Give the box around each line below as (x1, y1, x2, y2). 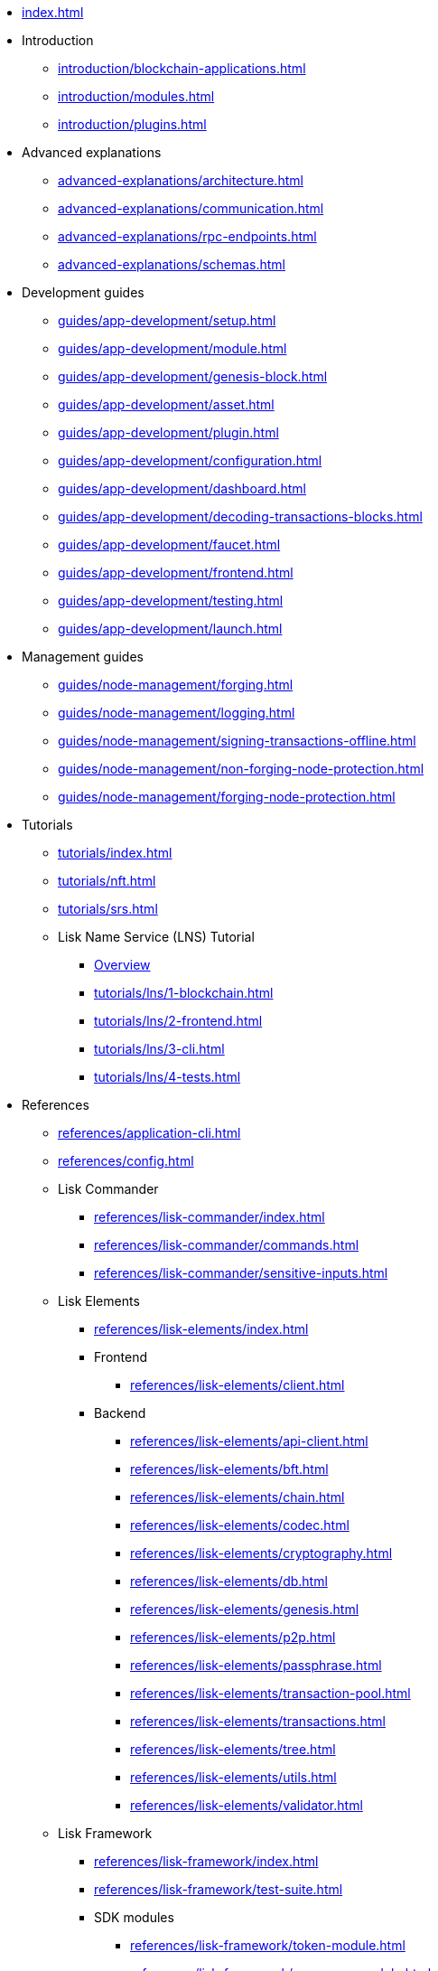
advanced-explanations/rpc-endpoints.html (58, 229, 317, 244)
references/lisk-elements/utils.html (130, 1769, 337, 1785)
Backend (94, 1405, 146, 1421)
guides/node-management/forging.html (58, 677, 294, 692)
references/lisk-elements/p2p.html (130, 1629, 336, 1645)
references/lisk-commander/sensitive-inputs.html (94, 1265, 388, 1281)
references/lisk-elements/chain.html (130, 1489, 345, 1505)
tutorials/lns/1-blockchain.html (94, 985, 274, 1000)
